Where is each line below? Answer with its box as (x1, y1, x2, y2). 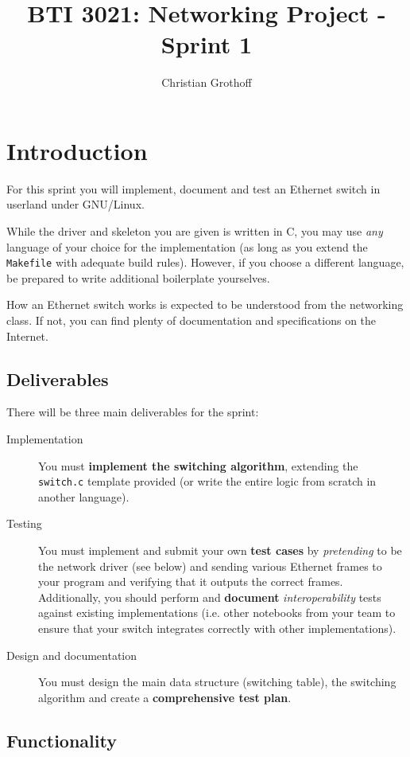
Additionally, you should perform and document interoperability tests (38, 588, 381, 605)
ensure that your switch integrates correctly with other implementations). (38, 620, 396, 637)
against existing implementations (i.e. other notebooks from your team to (38, 604, 396, 621)
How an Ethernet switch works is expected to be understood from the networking (6, 296, 404, 313)
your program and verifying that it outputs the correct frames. (38, 573, 343, 590)
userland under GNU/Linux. (6, 196, 145, 213)
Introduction (6, 134, 148, 166)
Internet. (6, 327, 48, 344)
